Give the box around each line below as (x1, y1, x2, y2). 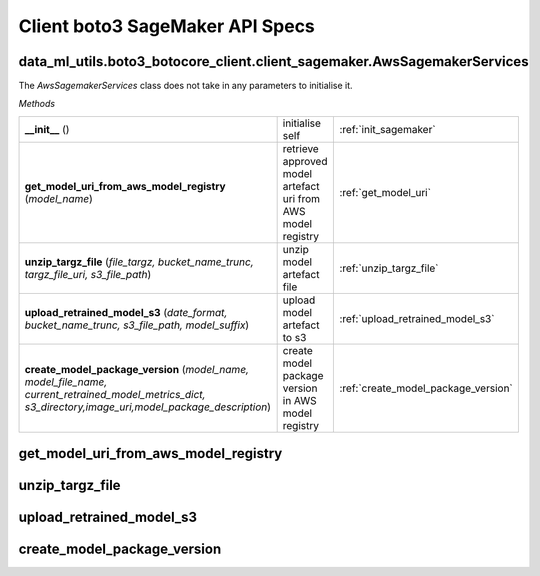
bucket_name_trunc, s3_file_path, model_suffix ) (24, 318, 250, 332)
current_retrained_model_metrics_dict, (24, 387, 206, 401)
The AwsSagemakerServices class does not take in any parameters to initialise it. (18, 80, 354, 92)
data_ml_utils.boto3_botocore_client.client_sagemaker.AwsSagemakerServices (18, 53, 529, 70)
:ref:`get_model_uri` (339, 185, 432, 199)
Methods (18, 98, 55, 110)
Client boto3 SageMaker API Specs (18, 15, 315, 37)
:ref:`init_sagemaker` (339, 122, 436, 136)
